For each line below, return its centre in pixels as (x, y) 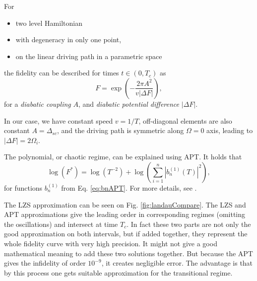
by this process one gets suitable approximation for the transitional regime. (118, 272)
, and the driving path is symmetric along (120, 130)
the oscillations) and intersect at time (61, 224)
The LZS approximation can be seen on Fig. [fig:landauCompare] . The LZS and (125, 204)
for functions (23, 187)
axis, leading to (230, 130)
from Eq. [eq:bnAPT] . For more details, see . (129, 187)
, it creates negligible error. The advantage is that (177, 263)
